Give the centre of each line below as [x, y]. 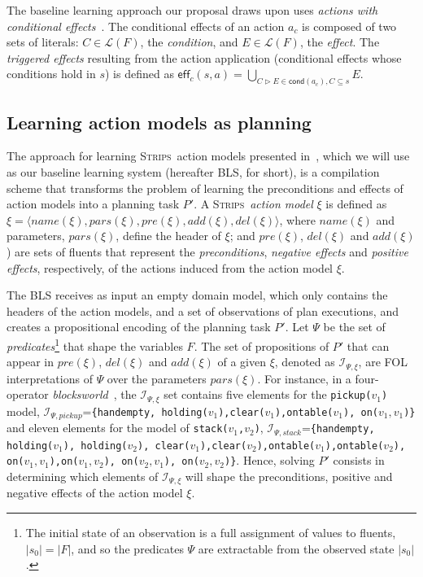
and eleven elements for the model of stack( [118, 428]
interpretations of [50, 378]
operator [28, 394]
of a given [242, 362]
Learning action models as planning [159, 122]
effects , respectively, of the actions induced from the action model [170, 267]
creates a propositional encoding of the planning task [139, 327]
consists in [359, 460]
